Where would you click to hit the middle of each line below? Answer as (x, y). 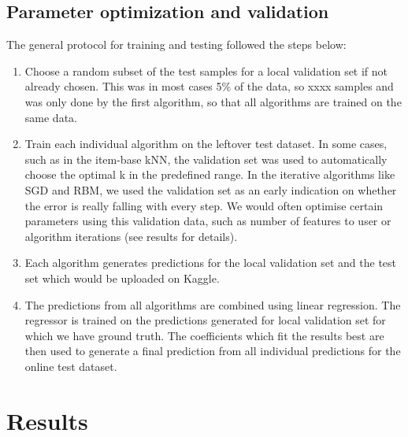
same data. (51, 117)
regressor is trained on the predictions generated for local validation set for (205, 320)
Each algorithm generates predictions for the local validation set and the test (211, 263)
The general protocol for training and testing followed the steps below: (176, 44)
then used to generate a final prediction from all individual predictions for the (213, 351)
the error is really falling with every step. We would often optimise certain (204, 205)
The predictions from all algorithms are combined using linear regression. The (213, 304)
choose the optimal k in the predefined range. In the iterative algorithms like (210, 174)
